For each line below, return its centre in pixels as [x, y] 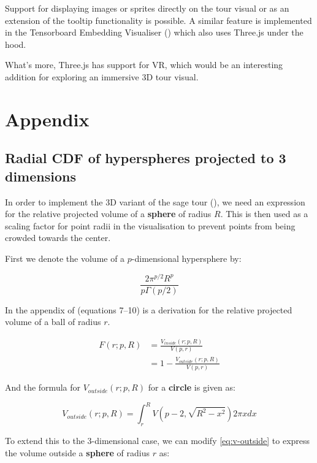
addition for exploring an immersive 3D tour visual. [102, 76]
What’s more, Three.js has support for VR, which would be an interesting [144, 65]
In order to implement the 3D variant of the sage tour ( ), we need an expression [155, 201]
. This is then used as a [264, 214]
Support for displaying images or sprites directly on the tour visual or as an [147, 8]
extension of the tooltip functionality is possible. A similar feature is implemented [158, 20]
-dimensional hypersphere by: [186, 258]
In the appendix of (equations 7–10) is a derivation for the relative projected [149, 309]
